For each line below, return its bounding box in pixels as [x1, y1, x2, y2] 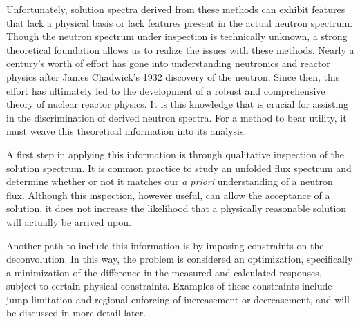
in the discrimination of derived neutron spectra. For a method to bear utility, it [6, 110, 347, 124]
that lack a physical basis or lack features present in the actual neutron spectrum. [6, 15, 353, 30]
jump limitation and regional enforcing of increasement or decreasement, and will [6, 292, 350, 306]
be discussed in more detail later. [6, 305, 146, 320]
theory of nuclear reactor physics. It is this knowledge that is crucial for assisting [6, 97, 349, 111]
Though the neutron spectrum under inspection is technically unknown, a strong [6, 29, 348, 44]
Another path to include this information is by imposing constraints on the [6, 238, 324, 252]
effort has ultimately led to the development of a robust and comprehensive [6, 83, 325, 97]
